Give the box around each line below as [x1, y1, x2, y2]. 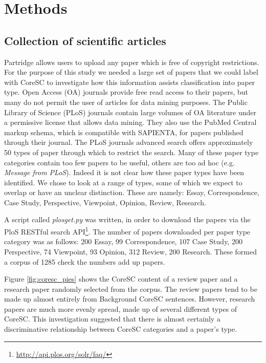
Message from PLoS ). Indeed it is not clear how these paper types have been [4, 167, 245, 178]
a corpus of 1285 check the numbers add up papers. [4, 256, 165, 267]
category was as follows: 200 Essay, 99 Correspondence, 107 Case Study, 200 [4, 236, 242, 247]
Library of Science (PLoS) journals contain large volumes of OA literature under [4, 106, 256, 117]
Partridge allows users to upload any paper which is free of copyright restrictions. [4, 56, 259, 67]
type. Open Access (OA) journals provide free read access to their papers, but [4, 87, 249, 97]
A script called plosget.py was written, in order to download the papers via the [4, 214, 251, 225]
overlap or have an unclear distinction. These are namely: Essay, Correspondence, [4, 187, 259, 198]
